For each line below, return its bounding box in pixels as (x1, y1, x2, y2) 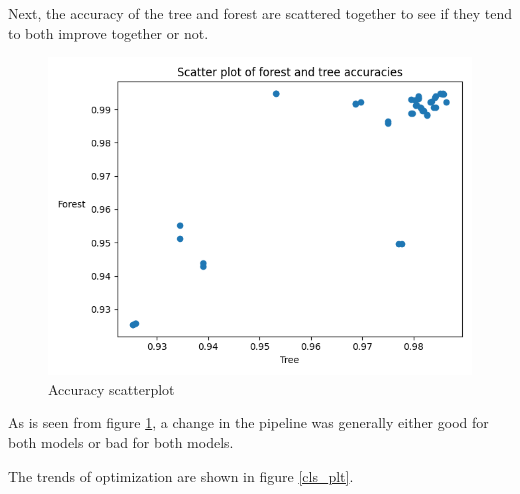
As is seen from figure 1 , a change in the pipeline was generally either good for (8, 412, 489, 433)
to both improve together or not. (8, 22, 209, 43)
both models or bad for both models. (8, 431, 234, 452)
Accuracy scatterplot (48, 378, 175, 399)
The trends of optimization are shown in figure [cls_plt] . (8, 465, 354, 486)
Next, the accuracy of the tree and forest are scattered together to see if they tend (8, 3, 513, 23)
